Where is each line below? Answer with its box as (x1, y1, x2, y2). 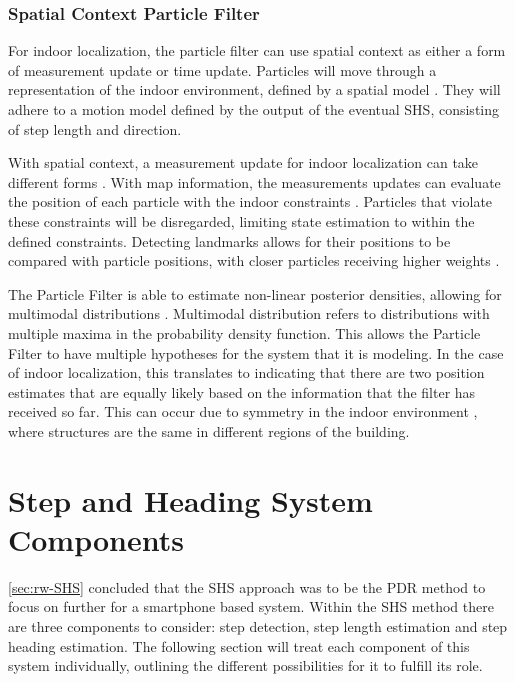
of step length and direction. (8, 118, 182, 139)
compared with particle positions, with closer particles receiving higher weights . (8, 250, 500, 271)
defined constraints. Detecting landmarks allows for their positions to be (8, 230, 451, 251)
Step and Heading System (8, 479, 373, 520)
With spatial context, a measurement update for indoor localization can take (8, 152, 479, 173)
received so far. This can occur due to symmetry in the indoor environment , (8, 401, 478, 422)
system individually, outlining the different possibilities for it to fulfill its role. (8, 655, 483, 676)
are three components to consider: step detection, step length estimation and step (8, 616, 508, 636)
